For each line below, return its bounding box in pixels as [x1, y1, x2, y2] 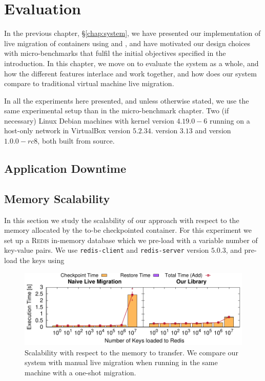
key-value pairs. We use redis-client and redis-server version [4, 245, 209, 255]
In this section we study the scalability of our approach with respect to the [4, 214, 239, 225]
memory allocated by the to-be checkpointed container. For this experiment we [4, 225, 252, 235]
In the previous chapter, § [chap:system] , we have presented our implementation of [4, 28, 261, 38]
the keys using [19, 255, 65, 266]
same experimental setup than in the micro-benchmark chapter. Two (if [4, 105, 229, 116]
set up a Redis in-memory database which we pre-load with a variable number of [4, 234, 258, 245]
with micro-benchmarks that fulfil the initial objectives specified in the [4, 48, 226, 58]
